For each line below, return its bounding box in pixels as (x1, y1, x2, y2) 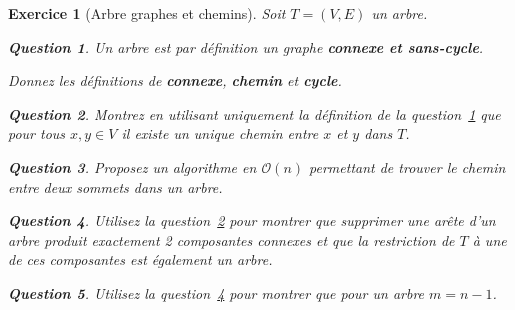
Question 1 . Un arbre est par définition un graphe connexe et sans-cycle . (8, 36, 484, 57)
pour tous (8, 123, 66, 144)
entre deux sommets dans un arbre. (8, 176, 223, 197)
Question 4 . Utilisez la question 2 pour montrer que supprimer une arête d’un (8, 210, 496, 231)
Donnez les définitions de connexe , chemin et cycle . (8, 70, 342, 91)
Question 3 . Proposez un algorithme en (8, 156, 257, 177)
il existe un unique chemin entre (121, 123, 319, 144)
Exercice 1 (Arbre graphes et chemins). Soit (8, 3, 286, 23)
